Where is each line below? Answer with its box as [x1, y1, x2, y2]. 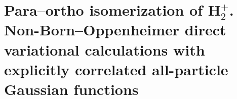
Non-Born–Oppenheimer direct [4, 19, 226, 40]
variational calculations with [4, 39, 205, 60]
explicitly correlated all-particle [4, 59, 228, 79]
